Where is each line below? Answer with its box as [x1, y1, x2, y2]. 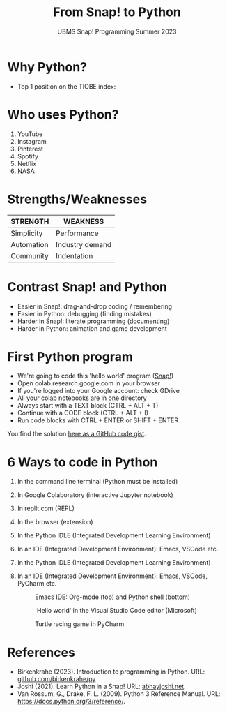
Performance [55, 228, 99, 238]
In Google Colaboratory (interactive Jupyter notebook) [17, 491, 174, 499]
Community [10, 251, 49, 260]
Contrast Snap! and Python [7, 279, 167, 295]
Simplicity [10, 228, 43, 238]
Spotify [17, 151, 38, 161]
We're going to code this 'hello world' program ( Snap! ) [17, 371, 174, 380]
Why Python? [7, 59, 87, 75]
